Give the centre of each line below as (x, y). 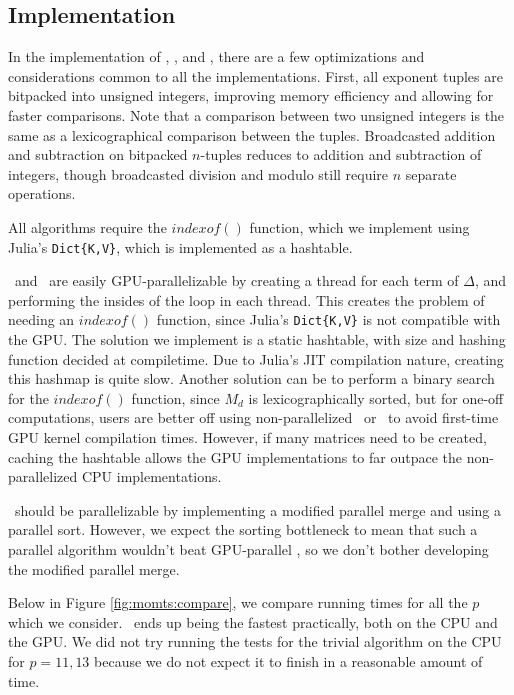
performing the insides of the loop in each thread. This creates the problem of (246, 299)
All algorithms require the (87, 226)
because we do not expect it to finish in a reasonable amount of (288, 660)
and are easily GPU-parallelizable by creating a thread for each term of (236, 280)
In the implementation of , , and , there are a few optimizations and (216, 56)
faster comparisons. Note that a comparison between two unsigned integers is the (256, 114)
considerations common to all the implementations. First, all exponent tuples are (255, 75)
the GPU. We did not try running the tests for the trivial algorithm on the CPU (255, 641)
